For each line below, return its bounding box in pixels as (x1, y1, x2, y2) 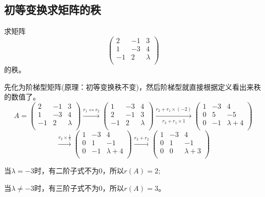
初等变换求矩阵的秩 (4, 2, 101, 17)
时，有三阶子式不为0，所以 (34, 182, 124, 193)
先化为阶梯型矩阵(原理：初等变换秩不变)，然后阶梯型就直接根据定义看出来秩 (4, 81, 261, 92)
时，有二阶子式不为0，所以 (34, 165, 124, 176)
